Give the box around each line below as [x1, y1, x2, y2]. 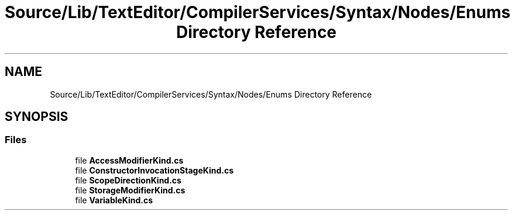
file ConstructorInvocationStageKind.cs [75, 165, 234, 175]
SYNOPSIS [5, 109, 68, 124]
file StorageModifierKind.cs [75, 185, 186, 195]
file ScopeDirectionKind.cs [75, 175, 181, 185]
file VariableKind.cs [75, 195, 153, 205]
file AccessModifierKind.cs [75, 155, 184, 165]
